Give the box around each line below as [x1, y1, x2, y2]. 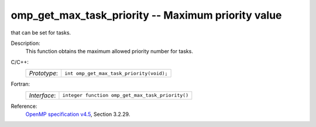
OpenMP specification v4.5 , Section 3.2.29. [25, 111, 130, 118]
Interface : [29, 91, 56, 99]
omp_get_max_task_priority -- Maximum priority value [11, 9, 282, 22]
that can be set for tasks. [11, 29, 71, 36]
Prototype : [29, 69, 59, 77]
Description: [11, 40, 40, 47]
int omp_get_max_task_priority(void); [64, 70, 168, 76]
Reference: [11, 103, 37, 110]
